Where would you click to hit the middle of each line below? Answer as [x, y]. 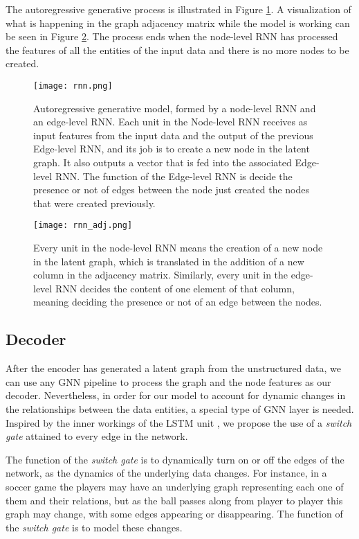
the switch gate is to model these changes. [94, 527]
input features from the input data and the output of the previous [173, 135]
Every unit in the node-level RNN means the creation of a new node [178, 248]
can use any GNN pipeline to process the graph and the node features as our [168, 381]
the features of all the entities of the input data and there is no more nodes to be [177, 50]
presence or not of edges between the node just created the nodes [171, 189]
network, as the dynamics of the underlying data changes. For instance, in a [166, 473]
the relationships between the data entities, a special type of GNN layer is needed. [180, 408]
